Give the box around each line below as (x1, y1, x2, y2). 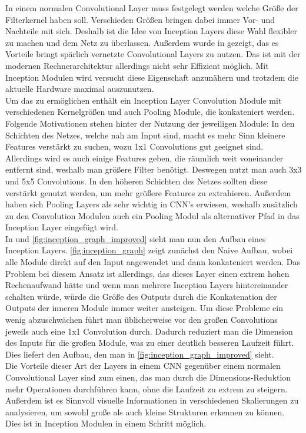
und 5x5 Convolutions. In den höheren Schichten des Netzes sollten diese (5, 174, 267, 187)
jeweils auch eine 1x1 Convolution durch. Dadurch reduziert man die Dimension (5, 325, 293, 337)
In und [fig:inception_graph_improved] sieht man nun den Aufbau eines (5, 232, 266, 244)
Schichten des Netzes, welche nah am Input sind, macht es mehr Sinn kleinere (5, 128, 285, 141)
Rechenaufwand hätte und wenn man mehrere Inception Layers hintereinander (5, 279, 288, 291)
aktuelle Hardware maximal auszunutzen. (5, 82, 154, 95)
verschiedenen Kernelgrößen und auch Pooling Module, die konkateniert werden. (5, 105, 295, 118)
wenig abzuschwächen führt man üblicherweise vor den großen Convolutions (5, 313, 278, 326)
